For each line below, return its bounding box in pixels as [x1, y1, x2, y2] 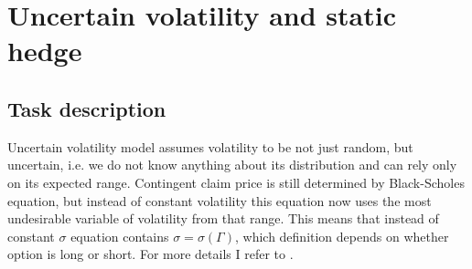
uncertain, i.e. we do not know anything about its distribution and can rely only [7, 155, 457, 174]
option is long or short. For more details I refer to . [7, 244, 294, 264]
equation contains [70, 226, 169, 245]
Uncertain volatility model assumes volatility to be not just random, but [7, 137, 413, 156]
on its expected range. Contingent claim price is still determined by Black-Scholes [7, 172, 465, 191]
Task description [7, 94, 166, 122]
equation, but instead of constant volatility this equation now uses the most [7, 191, 432, 210]
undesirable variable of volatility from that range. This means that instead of [7, 209, 439, 228]
